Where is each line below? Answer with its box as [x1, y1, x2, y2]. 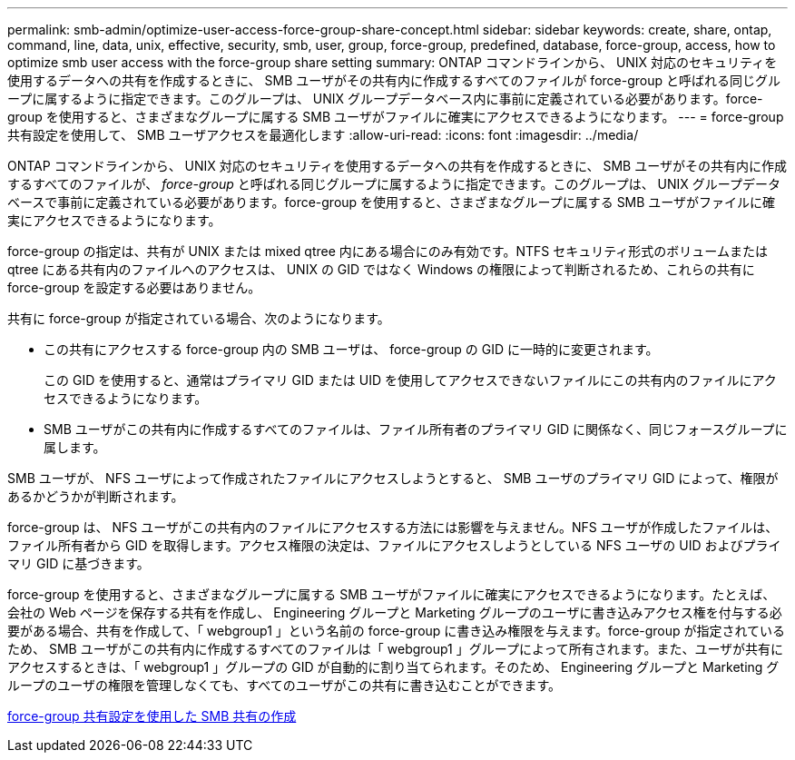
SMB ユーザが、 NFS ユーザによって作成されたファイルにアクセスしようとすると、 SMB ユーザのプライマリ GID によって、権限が [7, 470, 779, 486]
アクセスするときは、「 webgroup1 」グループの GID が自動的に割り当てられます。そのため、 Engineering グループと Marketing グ [7, 659, 780, 675]
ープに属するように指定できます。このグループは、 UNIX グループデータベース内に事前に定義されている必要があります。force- [7, 91, 763, 106]
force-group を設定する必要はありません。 [7, 280, 261, 295]
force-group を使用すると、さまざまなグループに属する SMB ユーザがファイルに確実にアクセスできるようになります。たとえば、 [7, 587, 776, 602]
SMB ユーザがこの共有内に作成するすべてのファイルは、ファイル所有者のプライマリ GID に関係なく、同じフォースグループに [44, 421, 788, 437]
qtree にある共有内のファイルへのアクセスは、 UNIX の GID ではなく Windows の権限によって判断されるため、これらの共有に [7, 262, 755, 277]
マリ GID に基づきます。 [7, 556, 150, 571]
